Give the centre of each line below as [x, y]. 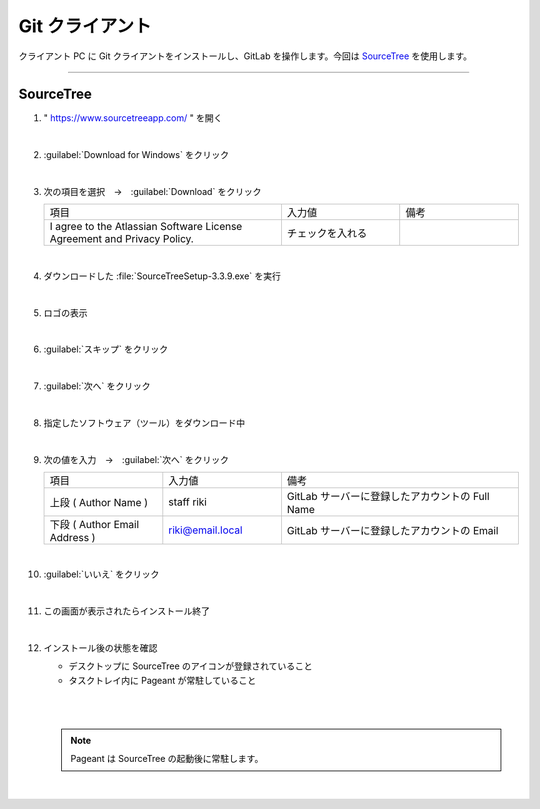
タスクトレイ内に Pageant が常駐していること [162, 680]
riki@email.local [205, 530]
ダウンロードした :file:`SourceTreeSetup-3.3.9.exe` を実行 [162, 276]
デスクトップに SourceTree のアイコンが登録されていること [191, 666]
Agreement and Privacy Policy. [121, 239]
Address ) [72, 538]
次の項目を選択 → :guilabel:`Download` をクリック [152, 192]
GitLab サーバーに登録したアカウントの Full [388, 497]
